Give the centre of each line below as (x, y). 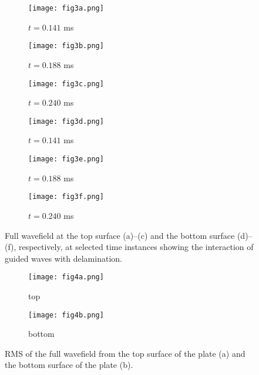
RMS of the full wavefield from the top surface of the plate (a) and (125, 353)
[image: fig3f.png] (66, 197)
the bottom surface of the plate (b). (69, 365)
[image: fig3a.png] (66, 8)
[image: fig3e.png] (66, 159)
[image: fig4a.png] (66, 277)
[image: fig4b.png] (66, 315)
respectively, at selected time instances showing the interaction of (136, 247)
